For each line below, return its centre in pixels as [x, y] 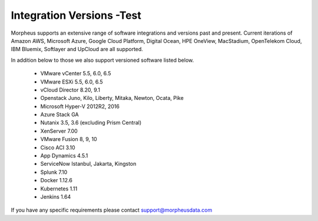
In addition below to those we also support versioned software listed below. [102, 60]
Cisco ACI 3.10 [58, 148]
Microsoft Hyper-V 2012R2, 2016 [80, 106]
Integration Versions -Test [76, 15]
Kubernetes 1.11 [59, 189]
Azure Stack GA [59, 115]
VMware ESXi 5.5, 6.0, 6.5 [72, 82]
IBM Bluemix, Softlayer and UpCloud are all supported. [77, 49]
